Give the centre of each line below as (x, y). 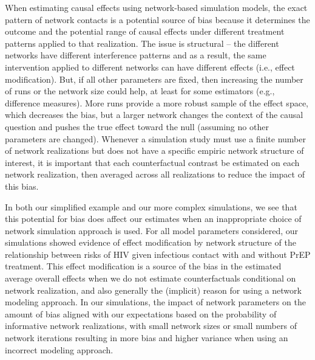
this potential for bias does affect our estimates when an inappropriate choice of (153, 219)
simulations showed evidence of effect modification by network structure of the (151, 242)
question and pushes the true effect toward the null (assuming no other (137, 126)
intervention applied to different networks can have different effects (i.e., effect (150, 67)
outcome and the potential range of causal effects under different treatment (145, 31)
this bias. (22, 186)
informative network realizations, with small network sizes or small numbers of (151, 326)
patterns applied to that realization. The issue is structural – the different (142, 43)
